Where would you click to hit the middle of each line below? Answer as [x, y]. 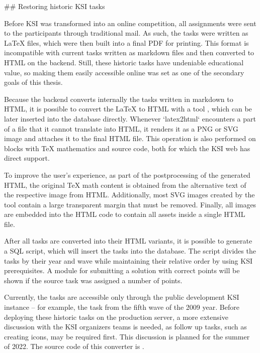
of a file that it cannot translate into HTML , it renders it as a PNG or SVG [121, 128]
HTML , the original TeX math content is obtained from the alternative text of [125, 185]
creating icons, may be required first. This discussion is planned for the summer [127, 336]
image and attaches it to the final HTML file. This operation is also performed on [130, 138]
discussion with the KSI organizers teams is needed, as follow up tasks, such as [125, 327]
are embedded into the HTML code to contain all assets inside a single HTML [125, 214]
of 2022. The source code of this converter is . [74, 346]
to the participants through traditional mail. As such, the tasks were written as [126, 33]
